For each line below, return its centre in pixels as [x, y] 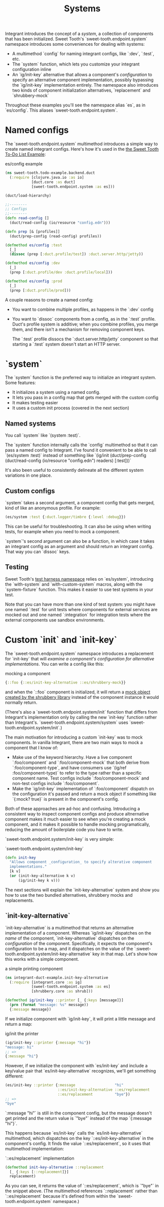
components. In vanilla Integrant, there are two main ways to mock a [74, 742]
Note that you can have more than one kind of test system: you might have [80, 604]
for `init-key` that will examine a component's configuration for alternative [80, 658]
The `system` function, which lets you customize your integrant [76, 64]
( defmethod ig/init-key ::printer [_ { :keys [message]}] [64, 1000]
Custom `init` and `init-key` [61, 639]
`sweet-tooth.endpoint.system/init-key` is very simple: [59, 839]
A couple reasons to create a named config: [49, 300]
